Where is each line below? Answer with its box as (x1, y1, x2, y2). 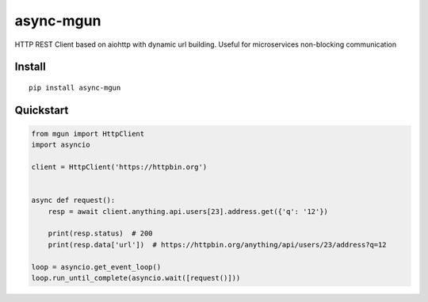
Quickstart (14, 103, 69, 117)
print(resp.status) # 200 (48, 229, 154, 238)
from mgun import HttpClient (31, 129, 145, 138)
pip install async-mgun (29, 83, 121, 92)
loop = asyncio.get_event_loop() (31, 262, 162, 271)
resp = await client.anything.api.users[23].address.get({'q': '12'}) (48, 207, 329, 216)
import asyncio (31, 140, 90, 150)
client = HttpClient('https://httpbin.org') (31, 162, 208, 172)
